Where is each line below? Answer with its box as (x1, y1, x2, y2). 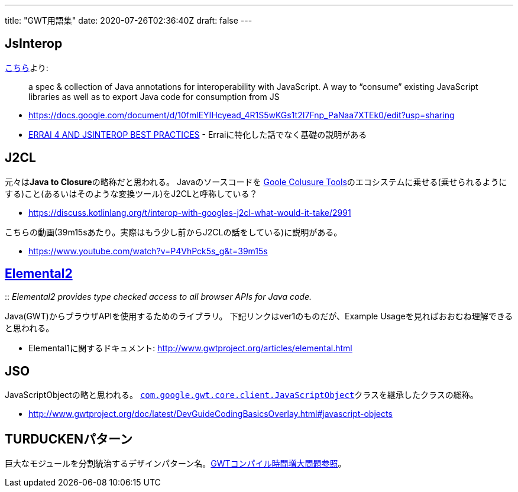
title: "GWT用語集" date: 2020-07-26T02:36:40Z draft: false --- (5, 15, 252, 25)
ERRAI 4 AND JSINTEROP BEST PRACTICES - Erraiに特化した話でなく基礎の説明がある (28, 129, 367, 140)
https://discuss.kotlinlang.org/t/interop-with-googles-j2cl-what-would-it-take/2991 (28, 207, 351, 218)
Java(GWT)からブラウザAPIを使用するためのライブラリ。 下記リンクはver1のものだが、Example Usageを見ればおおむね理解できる (5, 310, 513, 321)
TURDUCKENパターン (5, 431, 133, 446)
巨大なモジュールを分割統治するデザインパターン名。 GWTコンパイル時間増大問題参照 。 (5, 458, 347, 469)
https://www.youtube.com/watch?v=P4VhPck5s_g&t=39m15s (28, 245, 268, 256)
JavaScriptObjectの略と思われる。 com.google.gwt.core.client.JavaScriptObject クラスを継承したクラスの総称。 (5, 390, 478, 400)
